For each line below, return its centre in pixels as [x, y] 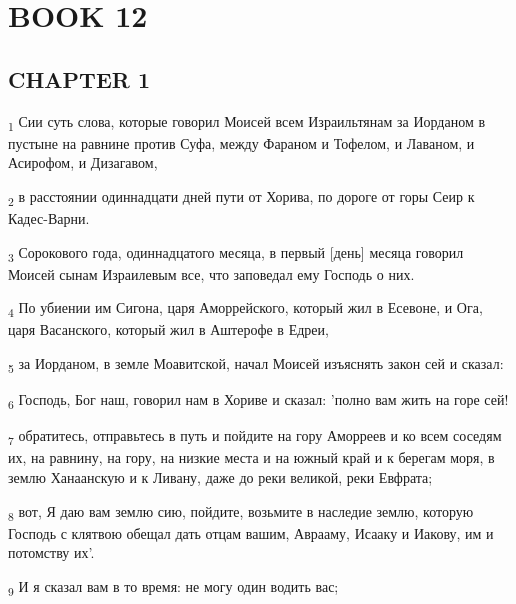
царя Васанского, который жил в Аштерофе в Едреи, [168, 329]
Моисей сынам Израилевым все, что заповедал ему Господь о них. [211, 273]
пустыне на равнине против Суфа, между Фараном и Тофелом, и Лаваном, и [241, 142]
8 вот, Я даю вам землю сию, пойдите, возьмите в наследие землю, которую [241, 512]
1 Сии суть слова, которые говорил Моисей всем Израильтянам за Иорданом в [247, 122]
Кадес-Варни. [49, 218]
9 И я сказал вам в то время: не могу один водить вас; [173, 587]
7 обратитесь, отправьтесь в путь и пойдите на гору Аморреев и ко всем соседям [255, 437]
